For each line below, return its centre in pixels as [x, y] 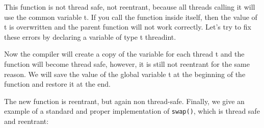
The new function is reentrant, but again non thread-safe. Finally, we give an [124, 101]
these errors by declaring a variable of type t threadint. [90, 36]
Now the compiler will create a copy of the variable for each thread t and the [124, 54]
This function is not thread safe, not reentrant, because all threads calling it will [130, 7]
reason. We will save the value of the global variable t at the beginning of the [125, 74]
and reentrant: [27, 121]
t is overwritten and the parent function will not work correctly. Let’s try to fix [128, 27]
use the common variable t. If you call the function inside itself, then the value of [131, 17]
